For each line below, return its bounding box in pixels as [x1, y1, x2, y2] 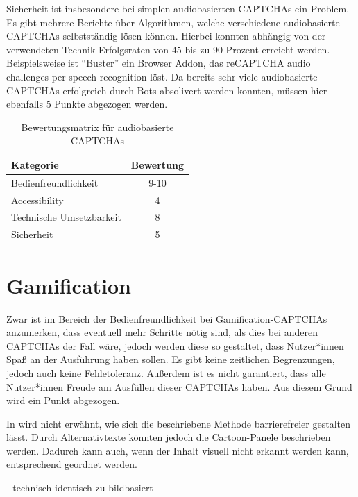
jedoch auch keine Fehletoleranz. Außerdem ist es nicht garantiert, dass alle [6, 365, 326, 380]
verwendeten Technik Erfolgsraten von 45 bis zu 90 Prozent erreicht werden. [6, 42, 330, 56]
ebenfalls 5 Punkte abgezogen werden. [6, 96, 168, 111]
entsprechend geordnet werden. [6, 457, 137, 471]
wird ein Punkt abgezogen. [6, 393, 120, 407]
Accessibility [11, 192, 64, 207]
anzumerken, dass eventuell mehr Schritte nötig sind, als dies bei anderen [6, 325, 318, 339]
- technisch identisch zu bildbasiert [6, 480, 153, 495]
